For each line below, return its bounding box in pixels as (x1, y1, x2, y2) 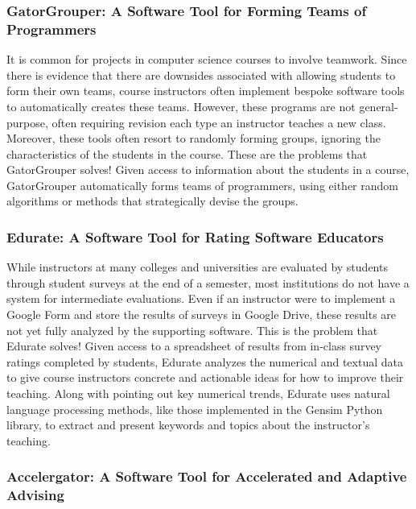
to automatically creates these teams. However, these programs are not (6, 97, 356, 114)
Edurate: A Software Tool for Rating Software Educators (6, 227, 384, 246)
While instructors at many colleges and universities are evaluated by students (6, 259, 388, 275)
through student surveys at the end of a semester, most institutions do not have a (6, 274, 410, 291)
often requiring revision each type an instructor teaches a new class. (51, 114, 386, 130)
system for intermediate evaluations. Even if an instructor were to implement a (6, 290, 396, 307)
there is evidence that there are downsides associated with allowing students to (6, 66, 396, 83)
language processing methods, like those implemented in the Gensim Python (6, 400, 383, 417)
